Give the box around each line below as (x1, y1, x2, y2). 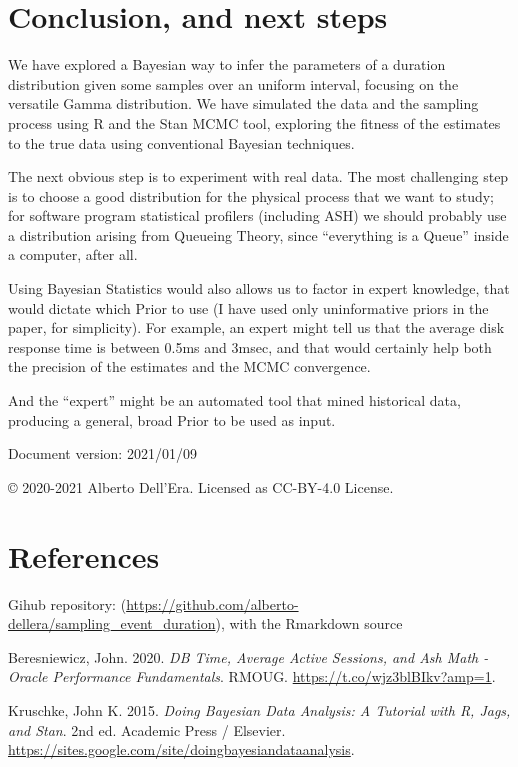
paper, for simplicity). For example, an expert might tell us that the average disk (8, 317, 505, 338)
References (8, 535, 160, 576)
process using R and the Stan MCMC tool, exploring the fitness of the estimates (8, 112, 501, 133)
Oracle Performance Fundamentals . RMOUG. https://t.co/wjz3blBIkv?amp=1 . (8, 666, 496, 687)
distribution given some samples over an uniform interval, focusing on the (8, 73, 459, 94)
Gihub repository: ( (8, 593, 127, 614)
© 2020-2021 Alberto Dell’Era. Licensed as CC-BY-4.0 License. (8, 476, 394, 497)
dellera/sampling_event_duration (8, 613, 216, 634)
